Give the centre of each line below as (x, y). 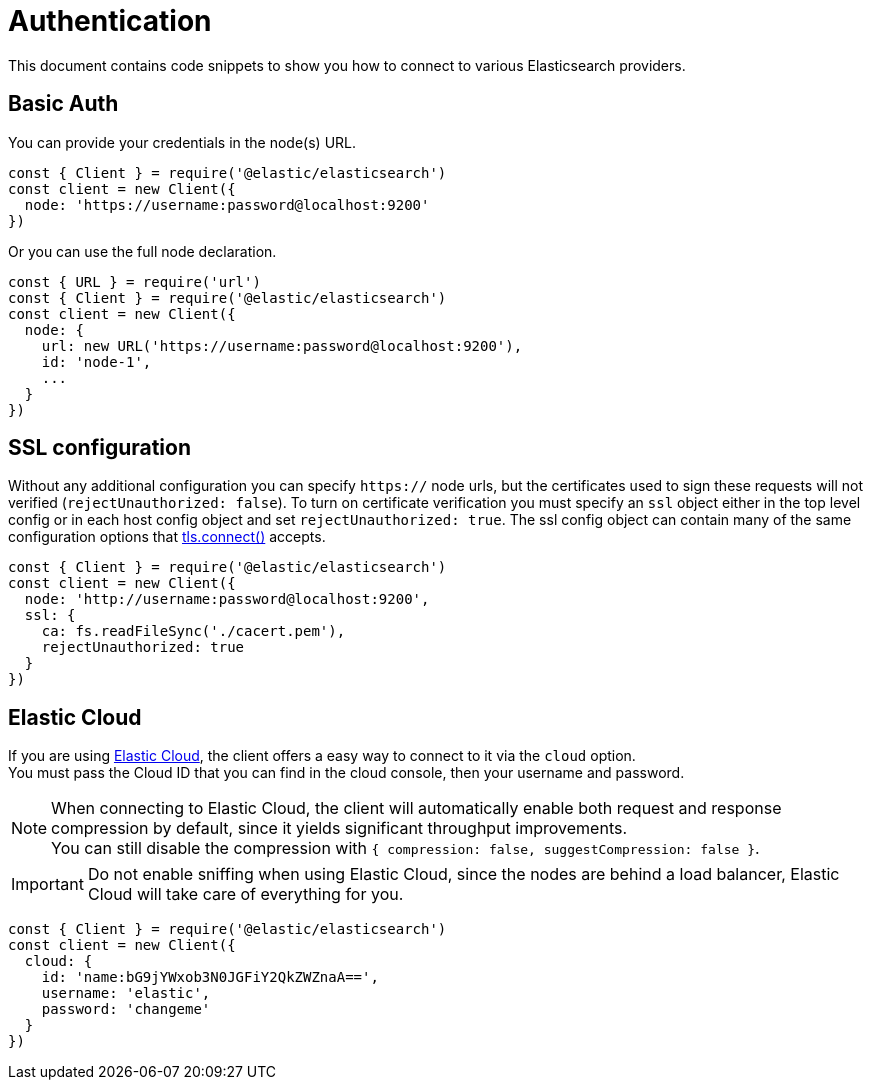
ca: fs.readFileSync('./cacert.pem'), (193, 631)
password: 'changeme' (126, 1009)
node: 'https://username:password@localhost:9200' (227, 204)
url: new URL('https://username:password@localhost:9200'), (282, 345)
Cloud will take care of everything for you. (245, 894)
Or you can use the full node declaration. (142, 251)
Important (47, 884)
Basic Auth (63, 104)
